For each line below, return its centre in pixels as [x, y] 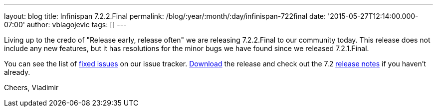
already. [17, 72]
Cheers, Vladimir [31, 87]
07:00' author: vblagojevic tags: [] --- [65, 25]
